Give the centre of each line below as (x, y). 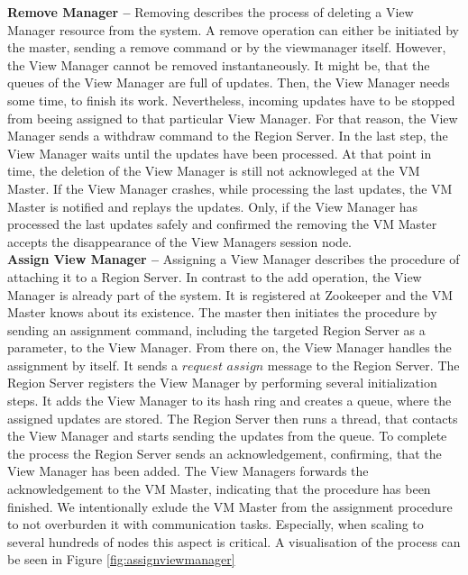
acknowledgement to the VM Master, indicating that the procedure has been (219, 489)
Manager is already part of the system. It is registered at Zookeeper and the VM (230, 294)
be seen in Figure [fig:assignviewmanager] (121, 559)
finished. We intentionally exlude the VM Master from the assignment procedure (230, 506)
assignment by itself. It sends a (92, 365)
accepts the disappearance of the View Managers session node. (180, 241)
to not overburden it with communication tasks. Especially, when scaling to (216, 524)
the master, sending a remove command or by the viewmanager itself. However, (227, 47)
